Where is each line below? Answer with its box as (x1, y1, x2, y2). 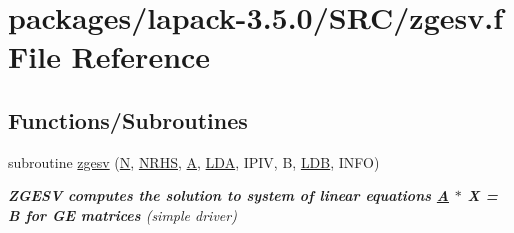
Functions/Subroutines (8, 104, 248, 135)
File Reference (8, 36, 211, 77)
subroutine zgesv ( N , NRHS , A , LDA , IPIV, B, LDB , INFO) (8, 151, 380, 172)
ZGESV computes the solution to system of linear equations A (8, 185, 449, 206)
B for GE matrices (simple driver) (8, 204, 237, 225)
